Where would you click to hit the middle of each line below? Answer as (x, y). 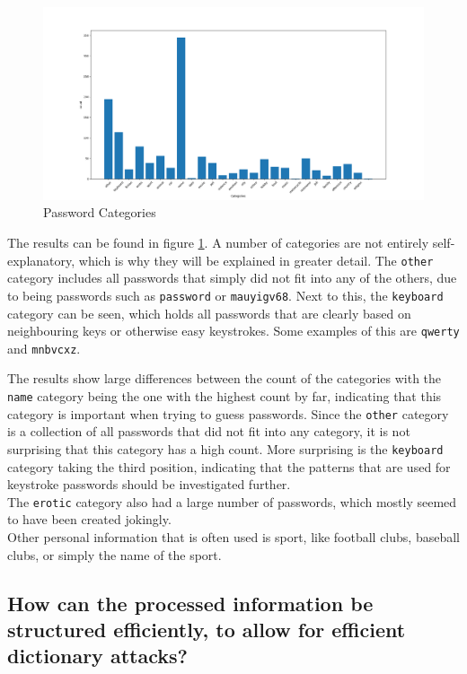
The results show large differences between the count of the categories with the (225, 378)
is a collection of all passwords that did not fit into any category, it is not (209, 431)
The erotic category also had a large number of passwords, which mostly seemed (232, 501)
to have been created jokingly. (89, 519)
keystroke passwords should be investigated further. (149, 484)
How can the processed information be (190, 603)
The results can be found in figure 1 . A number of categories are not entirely (218, 243)
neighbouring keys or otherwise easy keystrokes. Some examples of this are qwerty (233, 331)
